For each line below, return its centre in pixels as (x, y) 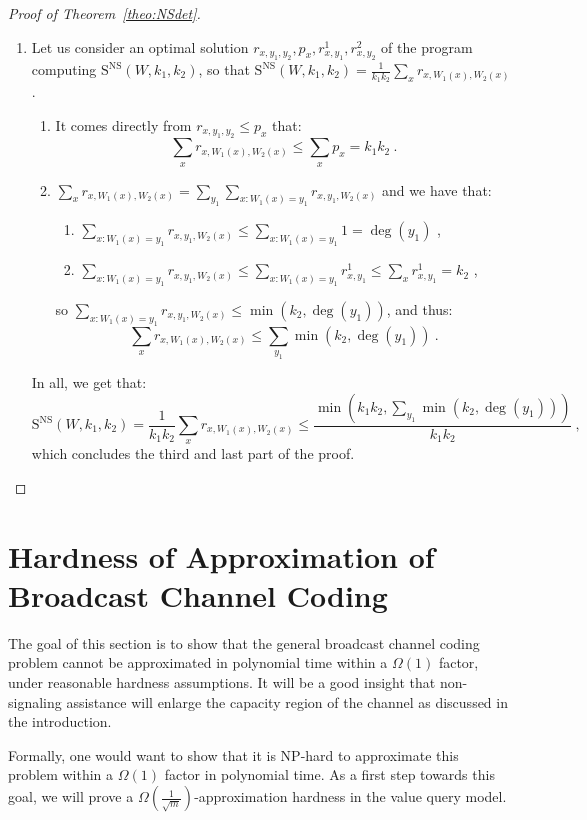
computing (64, 69)
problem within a (61, 774)
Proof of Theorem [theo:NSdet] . (104, 13)
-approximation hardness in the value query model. (350, 796)
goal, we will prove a (71, 796)
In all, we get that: (89, 381)
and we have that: (437, 189)
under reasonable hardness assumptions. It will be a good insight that (222, 682)
